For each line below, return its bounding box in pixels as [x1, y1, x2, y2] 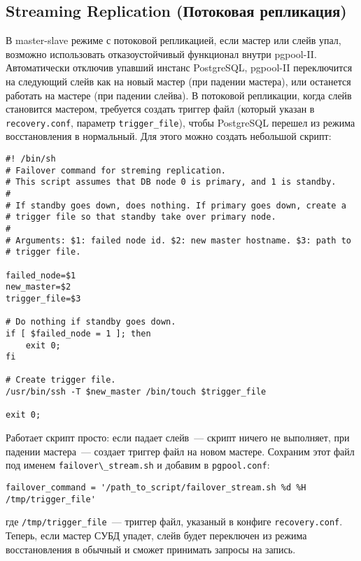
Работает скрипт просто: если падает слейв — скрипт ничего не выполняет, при [6, 430, 350, 445]
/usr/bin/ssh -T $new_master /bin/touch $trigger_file [6, 387, 267, 397]
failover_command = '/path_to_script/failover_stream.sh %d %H [6, 482, 306, 492]
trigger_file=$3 [6, 293, 81, 304]
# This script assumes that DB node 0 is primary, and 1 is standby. [6, 177, 337, 187]
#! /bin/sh [6, 154, 56, 164]
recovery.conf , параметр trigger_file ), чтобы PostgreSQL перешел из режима [6, 115, 355, 129]
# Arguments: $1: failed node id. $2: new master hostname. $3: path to [6, 235, 351, 246]
